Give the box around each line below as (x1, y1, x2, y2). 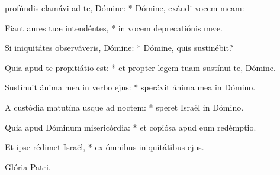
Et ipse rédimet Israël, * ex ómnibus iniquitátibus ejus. (5, 141, 204, 153)
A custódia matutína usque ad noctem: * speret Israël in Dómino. (5, 101, 244, 113)
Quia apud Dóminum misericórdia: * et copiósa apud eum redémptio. (5, 121, 256, 133)
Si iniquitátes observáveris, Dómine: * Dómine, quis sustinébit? (5, 41, 233, 54)
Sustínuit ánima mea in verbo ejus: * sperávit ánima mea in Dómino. (5, 81, 256, 93)
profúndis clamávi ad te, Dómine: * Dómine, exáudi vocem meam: (5, 2, 244, 14)
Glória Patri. (5, 160, 51, 173)
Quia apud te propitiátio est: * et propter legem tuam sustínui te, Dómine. (5, 61, 276, 73)
